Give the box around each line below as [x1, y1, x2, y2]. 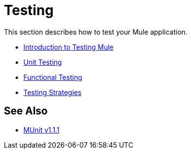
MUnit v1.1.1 [23, 125, 59, 134]
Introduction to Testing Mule [23, 42, 114, 51]
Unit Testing [23, 57, 62, 66]
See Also [4, 105, 48, 117]
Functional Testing [23, 73, 82, 81]
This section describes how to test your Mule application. [4, 27, 188, 36]
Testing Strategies [23, 88, 82, 96]
